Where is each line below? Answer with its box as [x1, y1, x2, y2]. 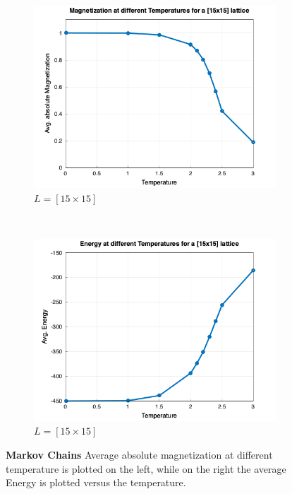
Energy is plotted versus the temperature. [6, 475, 186, 490]
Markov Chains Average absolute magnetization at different [6, 447, 273, 461]
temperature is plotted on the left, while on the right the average [6, 461, 286, 476]
